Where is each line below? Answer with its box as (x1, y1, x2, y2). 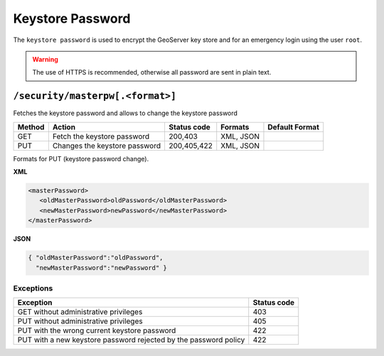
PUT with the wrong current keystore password (17, 325, 176, 335)
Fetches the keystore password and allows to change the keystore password (13, 109, 238, 117)
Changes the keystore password (52, 141, 161, 151)
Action (52, 122, 76, 131)
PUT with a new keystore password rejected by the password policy (17, 335, 245, 345)
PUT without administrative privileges (17, 316, 143, 326)
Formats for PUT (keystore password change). (13, 154, 149, 163)
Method (17, 122, 45, 131)
